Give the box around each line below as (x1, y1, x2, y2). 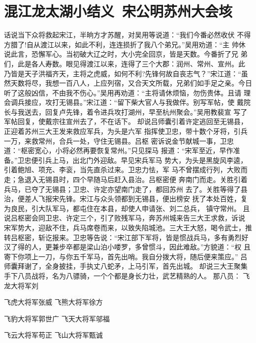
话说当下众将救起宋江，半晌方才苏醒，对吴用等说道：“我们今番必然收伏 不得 (4, 30, 251, 40)
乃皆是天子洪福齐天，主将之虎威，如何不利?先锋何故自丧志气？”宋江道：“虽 (4, 68, 248, 78)
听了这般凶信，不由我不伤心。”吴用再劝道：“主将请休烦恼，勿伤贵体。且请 (4, 87, 242, 97)
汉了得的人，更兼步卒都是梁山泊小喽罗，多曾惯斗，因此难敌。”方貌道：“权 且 (4, 242, 251, 252)
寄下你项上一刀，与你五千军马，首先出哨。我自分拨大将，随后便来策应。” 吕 (4, 251, 248, 261)
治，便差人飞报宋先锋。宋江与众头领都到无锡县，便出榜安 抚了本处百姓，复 (4, 193, 248, 204)
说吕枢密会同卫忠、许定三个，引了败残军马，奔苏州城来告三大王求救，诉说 (4, 213, 245, 223)
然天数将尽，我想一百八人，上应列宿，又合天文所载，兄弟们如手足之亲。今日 (4, 78, 252, 88)
